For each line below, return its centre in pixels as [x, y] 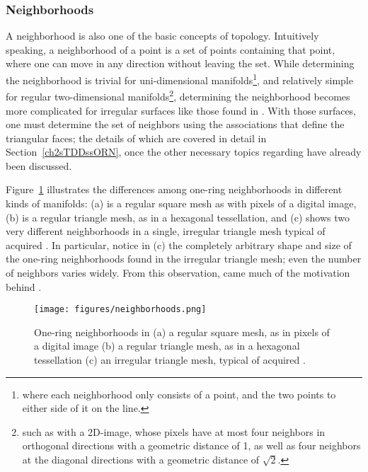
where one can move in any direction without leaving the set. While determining [180, 63]
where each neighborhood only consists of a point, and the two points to [179, 394]
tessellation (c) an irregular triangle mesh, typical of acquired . [170, 360]
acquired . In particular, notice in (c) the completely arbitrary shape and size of [179, 244]
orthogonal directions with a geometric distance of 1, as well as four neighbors [191, 445]
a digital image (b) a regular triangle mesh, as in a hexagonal [167, 346]
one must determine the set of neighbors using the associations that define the [175, 124]
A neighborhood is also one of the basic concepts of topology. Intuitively [162, 36]
